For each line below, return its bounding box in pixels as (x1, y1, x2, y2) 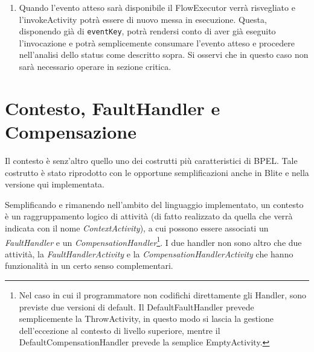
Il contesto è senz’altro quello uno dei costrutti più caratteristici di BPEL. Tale (5, 154, 298, 166)
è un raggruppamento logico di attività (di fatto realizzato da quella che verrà (5, 210, 293, 222)
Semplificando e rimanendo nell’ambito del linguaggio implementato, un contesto (5, 198, 304, 210)
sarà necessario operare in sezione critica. (19, 60, 171, 73)
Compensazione (5, 119, 136, 143)
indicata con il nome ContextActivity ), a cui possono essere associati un (5, 221, 269, 234)
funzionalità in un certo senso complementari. (5, 259, 173, 272)
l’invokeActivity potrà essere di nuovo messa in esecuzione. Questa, (19, 13, 267, 25)
